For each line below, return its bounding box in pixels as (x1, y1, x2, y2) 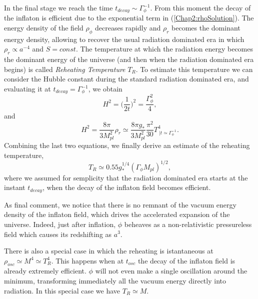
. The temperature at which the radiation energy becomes (75, 43, 253, 54)
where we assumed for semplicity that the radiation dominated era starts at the (4, 172, 248, 182)
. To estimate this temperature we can (135, 63, 253, 74)
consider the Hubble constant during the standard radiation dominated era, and (4, 73, 249, 84)
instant (4, 182, 25, 192)
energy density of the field (4, 22, 83, 33)
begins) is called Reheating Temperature (4, 63, 125, 74)
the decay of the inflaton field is (137, 255, 235, 265)
